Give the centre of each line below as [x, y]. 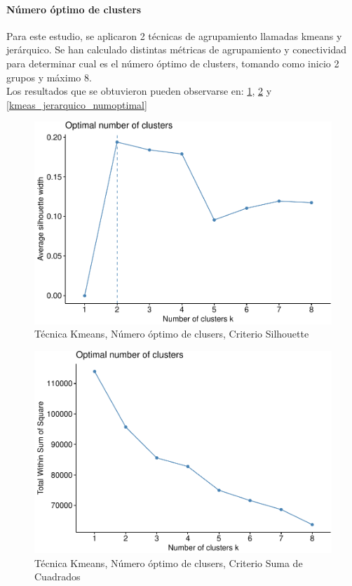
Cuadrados [57, 577]
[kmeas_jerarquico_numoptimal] [77, 104]
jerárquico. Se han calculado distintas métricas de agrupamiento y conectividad [176, 49]
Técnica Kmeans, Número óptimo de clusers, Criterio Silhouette [172, 334]
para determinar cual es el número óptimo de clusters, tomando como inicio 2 [173, 63]
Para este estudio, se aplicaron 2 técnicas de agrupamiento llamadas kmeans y [174, 35]
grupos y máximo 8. [49, 77]
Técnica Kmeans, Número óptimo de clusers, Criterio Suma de [169, 562]
